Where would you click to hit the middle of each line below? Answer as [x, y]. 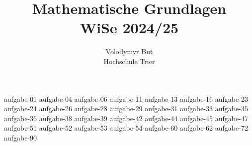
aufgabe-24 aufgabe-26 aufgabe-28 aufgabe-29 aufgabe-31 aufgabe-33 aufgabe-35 [126, 109]
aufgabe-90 [21, 137]
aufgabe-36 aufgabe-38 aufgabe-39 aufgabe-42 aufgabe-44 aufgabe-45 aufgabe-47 [126, 118]
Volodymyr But [129, 51]
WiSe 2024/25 [129, 28]
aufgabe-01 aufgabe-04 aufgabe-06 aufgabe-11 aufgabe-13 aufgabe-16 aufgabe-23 [126, 99]
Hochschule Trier [129, 61]
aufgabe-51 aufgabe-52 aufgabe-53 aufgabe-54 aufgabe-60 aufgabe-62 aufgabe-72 [126, 128]
